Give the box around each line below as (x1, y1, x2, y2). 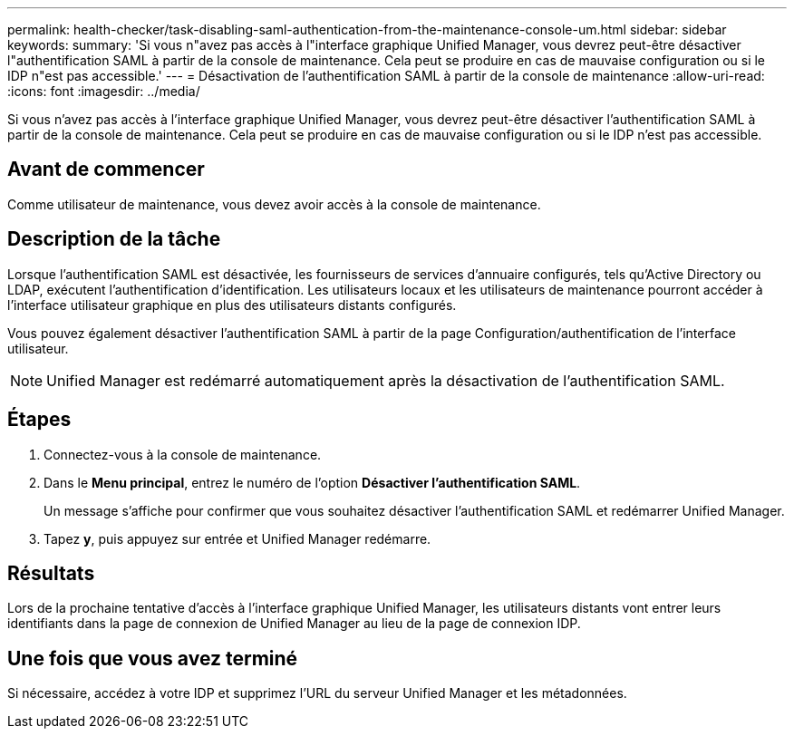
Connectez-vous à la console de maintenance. (44, 446, 322, 462)
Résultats (7, 561, 95, 585)
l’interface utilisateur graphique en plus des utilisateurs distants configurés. (7, 296, 457, 313)
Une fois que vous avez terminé (7, 646, 298, 670)
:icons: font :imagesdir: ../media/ (7, 83, 200, 99)
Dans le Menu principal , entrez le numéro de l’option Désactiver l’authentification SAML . (44, 474, 581, 490)
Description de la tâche (7, 228, 221, 251)
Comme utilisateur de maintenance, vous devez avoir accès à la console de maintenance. (7, 196, 541, 212)
